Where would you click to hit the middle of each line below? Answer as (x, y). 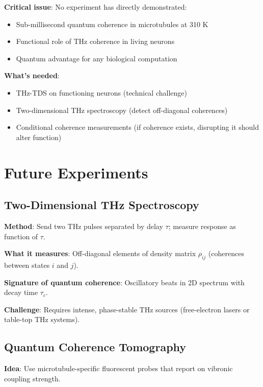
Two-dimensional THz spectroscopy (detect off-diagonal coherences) (122, 110)
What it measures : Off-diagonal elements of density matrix (100, 253)
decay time (21, 292)
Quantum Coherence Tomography (95, 347)
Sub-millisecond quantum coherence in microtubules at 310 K (112, 24)
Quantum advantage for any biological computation (97, 58)
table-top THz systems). (42, 319)
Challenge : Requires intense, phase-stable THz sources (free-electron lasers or (127, 309)
